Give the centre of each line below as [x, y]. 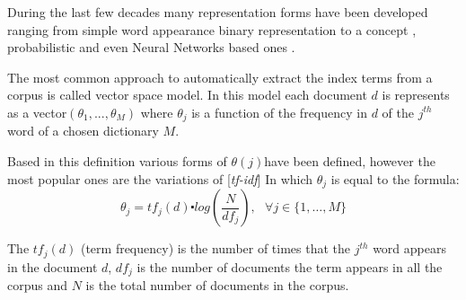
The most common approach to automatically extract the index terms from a [220, 77]
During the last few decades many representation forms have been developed [218, 12]
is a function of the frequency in [279, 112]
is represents [416, 95]
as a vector [37, 112]
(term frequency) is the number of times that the [215, 248]
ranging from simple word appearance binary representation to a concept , [212, 29]
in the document [53, 266]
